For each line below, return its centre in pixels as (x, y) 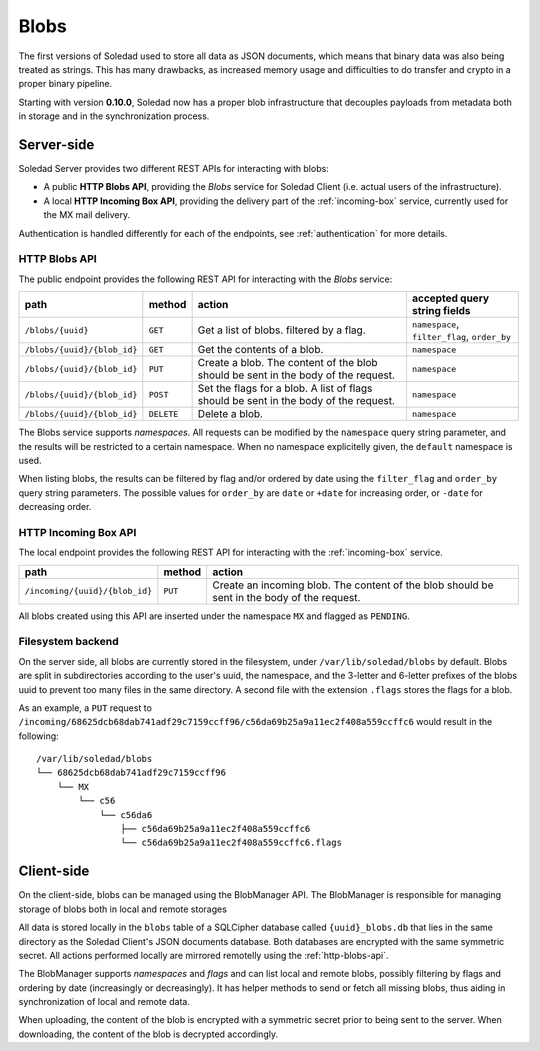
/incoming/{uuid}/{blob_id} (88, 591)
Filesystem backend (68, 642)
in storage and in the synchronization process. (114, 116)
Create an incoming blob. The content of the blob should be (353, 585)
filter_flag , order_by (461, 337)
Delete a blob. (230, 414)
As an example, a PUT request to (85, 707)
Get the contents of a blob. (260, 350)
